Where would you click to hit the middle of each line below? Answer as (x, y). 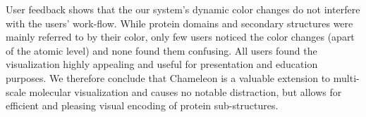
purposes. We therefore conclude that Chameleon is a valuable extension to (168, 77)
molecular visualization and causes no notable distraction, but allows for (185, 91)
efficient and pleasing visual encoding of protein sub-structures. (142, 105)
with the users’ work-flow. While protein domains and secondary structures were (179, 23)
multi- (346, 77)
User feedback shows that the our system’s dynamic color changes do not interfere (183, 9)
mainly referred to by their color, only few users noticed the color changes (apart (180, 37)
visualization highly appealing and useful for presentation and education (162, 64)
